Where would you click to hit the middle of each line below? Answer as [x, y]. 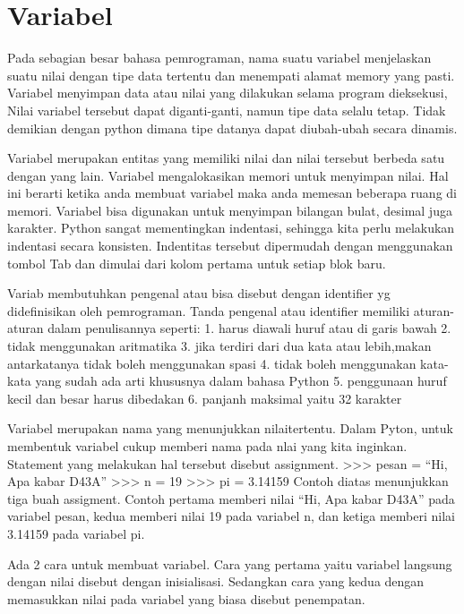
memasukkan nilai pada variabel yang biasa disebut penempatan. [186, 598]
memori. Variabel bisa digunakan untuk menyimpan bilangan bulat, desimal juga [230, 210]
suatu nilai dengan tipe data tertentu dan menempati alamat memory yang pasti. [231, 75]
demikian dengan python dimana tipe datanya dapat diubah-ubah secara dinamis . [232, 128]
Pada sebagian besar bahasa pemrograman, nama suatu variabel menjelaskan [219, 58]
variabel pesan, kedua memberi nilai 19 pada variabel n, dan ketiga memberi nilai [231, 516]
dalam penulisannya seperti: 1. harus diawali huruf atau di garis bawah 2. [249, 328]
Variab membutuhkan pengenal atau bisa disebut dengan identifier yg [199, 293]
